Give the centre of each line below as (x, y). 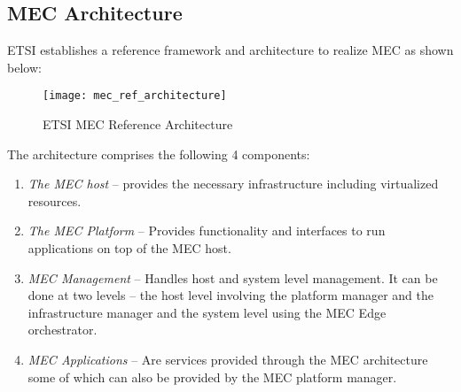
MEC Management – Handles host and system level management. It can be (233, 277)
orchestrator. (63, 330)
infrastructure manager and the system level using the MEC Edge (207, 312)
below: (24, 67)
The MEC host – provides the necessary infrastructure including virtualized (233, 184)
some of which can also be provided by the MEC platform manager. (212, 377)
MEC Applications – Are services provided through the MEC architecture (228, 359)
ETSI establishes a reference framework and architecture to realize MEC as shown (230, 50)
